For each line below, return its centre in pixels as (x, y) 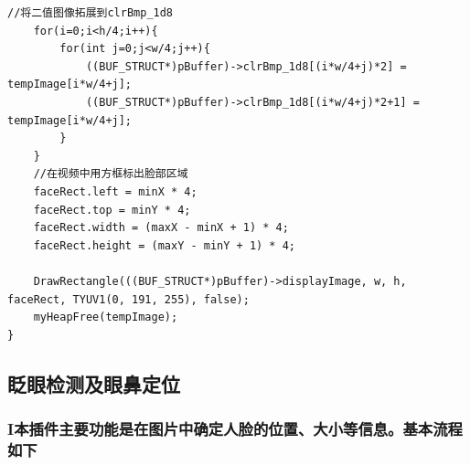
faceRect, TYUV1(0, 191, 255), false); (128, 299)
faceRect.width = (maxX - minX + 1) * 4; (161, 228)
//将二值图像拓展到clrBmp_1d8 (91, 13)
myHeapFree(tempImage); (106, 317)
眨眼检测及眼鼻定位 (94, 383)
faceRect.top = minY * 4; (112, 210)
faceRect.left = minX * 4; (115, 191)
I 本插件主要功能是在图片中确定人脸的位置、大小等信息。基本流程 (235, 428)
